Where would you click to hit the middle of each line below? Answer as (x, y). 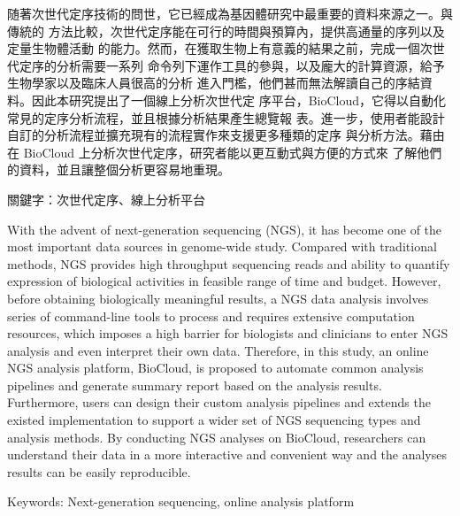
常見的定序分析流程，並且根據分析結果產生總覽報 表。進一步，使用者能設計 (226, 117)
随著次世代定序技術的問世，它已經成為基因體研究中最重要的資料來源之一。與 (230, 13)
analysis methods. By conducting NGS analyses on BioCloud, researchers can (217, 437)
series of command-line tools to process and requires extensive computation (211, 316)
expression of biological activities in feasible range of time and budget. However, (224, 281)
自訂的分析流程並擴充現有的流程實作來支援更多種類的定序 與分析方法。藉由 (226, 135)
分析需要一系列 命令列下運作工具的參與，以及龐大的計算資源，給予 (250, 65)
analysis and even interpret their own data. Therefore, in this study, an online (218, 350)
